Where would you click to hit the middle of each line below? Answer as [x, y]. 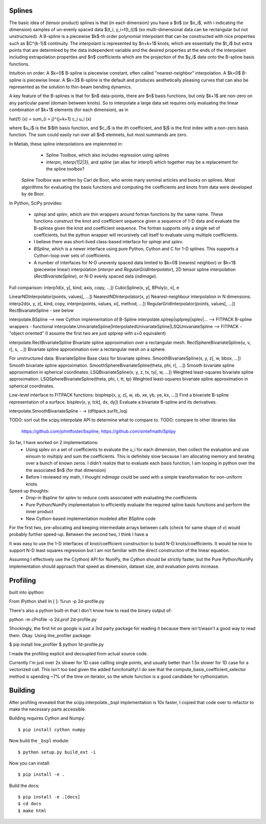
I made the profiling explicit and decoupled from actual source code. [79, 653]
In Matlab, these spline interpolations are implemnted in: [66, 144]
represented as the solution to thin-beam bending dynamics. [71, 87]
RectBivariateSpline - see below [41, 310]
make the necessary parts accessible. [48, 709]
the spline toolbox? [65, 169]
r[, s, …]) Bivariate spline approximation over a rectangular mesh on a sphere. [87, 349]
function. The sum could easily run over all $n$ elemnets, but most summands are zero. [98, 135]
